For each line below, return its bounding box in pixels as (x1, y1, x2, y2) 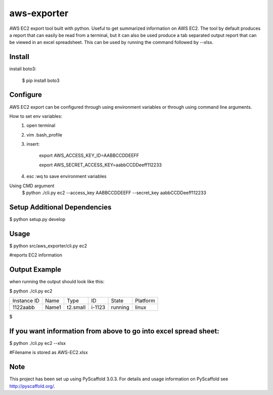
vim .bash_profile (26, 131, 63, 138)
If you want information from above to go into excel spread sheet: (9, 327, 219, 335)
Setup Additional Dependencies (9, 203, 112, 211)
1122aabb (12, 303, 35, 311)
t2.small (66, 303, 86, 311)
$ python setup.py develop (9, 216, 66, 222)
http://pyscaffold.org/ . (9, 383, 56, 389)
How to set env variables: (9, 113, 63, 119)
